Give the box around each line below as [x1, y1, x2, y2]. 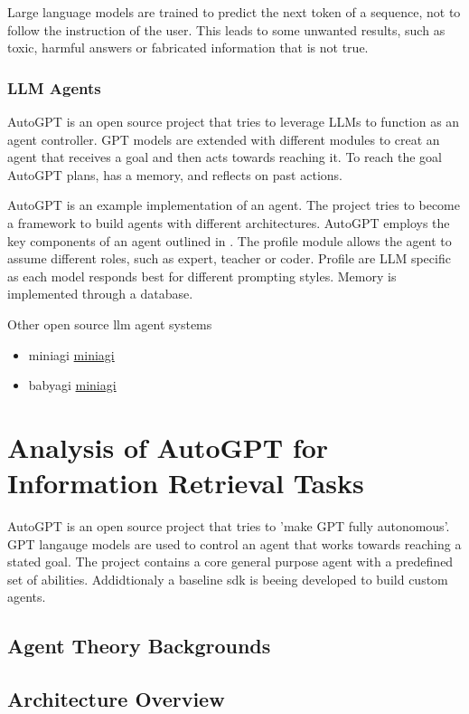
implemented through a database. [7, 284, 193, 303]
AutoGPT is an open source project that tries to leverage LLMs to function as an [7, 112, 460, 130]
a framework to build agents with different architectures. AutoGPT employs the [7, 213, 450, 232]
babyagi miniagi [28, 376, 117, 395]
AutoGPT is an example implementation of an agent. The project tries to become [7, 195, 460, 214]
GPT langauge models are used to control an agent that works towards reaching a [7, 534, 462, 553]
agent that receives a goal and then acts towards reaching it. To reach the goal [7, 148, 442, 167]
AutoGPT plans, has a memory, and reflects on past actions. [7, 165, 342, 184]
